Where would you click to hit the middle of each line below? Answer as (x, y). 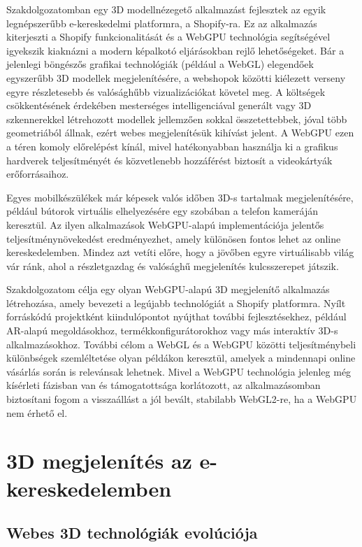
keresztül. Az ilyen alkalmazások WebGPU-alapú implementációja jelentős (165, 224)
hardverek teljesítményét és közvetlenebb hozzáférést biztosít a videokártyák (169, 160)
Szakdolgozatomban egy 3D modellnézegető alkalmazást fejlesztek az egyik (166, 9)
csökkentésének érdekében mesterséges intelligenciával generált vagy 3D (159, 105)
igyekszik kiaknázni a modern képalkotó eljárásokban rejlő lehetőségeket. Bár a (175, 50)
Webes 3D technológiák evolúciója (132, 533)
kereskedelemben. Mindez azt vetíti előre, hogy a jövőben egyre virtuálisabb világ (180, 252)
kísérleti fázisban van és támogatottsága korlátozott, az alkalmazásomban (164, 385)
